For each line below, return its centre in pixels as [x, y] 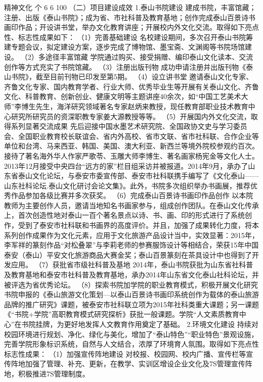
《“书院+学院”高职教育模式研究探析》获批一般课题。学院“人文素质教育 [122, 314]
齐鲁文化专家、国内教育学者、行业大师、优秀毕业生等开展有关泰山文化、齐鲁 [131, 86]
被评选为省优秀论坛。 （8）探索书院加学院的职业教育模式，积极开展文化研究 [131, 284]
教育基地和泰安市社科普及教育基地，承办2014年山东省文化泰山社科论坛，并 [135, 275]
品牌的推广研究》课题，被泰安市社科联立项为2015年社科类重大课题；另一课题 [131, 304]
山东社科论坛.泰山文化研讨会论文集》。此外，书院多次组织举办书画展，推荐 [127, 185]
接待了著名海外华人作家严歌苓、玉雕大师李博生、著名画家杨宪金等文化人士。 [131, 155]
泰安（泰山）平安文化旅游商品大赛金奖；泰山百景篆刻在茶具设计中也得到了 [128, 254]
